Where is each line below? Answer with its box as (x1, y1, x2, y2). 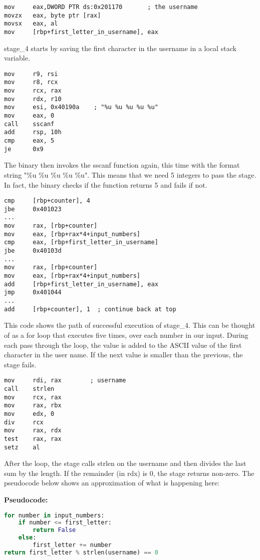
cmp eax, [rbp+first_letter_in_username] (4, 239, 158, 246)
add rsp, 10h (4, 129, 62, 136)
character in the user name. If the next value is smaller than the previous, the (4, 349, 243, 360)
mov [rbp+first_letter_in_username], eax (4, 28, 158, 36)
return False (33, 526, 76, 534)
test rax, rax (4, 435, 62, 442)
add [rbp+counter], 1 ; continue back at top (4, 305, 176, 313)
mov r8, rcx (4, 79, 58, 86)
